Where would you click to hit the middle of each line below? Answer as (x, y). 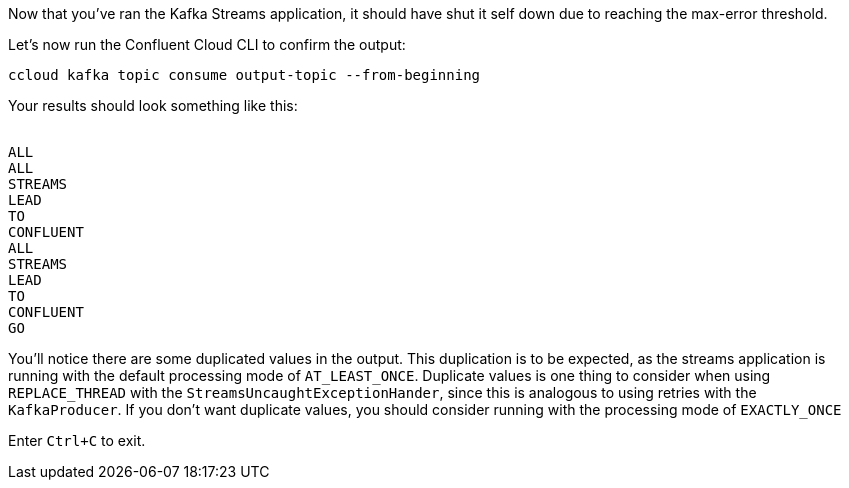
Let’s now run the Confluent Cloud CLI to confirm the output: (207, 44)
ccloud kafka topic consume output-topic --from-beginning (244, 75)
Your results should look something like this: (153, 105)
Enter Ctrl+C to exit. (77, 440)
